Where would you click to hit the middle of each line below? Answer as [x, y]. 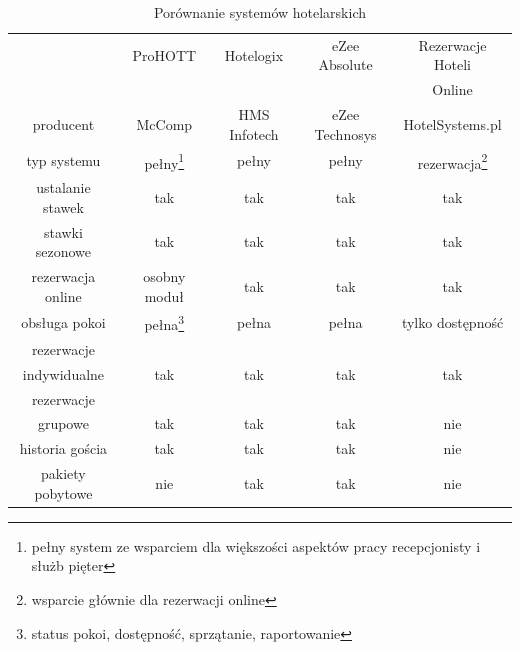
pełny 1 [164, 161]
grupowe [63, 423]
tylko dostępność [452, 322]
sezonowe [63, 251]
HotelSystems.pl [452, 123]
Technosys [345, 133]
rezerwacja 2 [452, 161]
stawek [63, 206]
